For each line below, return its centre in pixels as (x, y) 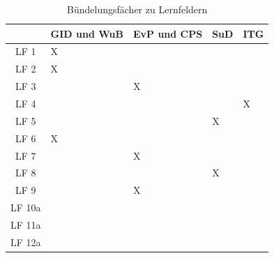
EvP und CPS (168, 33)
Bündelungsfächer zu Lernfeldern (137, 9)
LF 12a (26, 242)
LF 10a (26, 207)
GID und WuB (87, 33)
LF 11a (26, 224)
